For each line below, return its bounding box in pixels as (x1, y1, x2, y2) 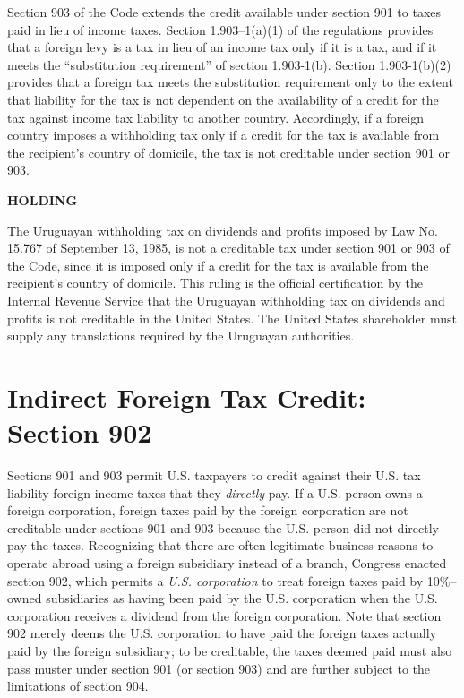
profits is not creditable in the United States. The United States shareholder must (7, 308, 457, 327)
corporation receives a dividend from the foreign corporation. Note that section (7, 606, 442, 625)
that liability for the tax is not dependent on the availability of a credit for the (7, 90, 439, 108)
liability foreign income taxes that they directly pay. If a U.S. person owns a (7, 483, 423, 502)
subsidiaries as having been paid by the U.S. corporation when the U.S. (46, 589, 438, 608)
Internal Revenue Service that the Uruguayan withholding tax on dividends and (7, 290, 445, 309)
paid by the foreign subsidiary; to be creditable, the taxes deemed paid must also (7, 641, 452, 659)
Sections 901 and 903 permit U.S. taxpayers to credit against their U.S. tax (7, 466, 421, 484)
